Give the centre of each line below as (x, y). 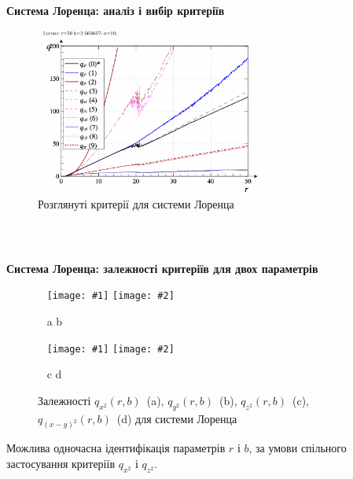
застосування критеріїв (61, 464)
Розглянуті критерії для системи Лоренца (136, 203)
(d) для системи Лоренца (177, 418)
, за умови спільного (298, 448)
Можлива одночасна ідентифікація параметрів (116, 448)
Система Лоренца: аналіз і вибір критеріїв (116, 11)
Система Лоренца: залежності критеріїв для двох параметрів (162, 268)
